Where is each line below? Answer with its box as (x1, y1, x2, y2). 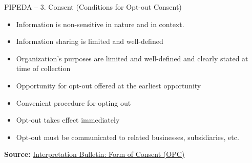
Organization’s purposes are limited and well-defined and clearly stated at (16, 53, 248, 63)
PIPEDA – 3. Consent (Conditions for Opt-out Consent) (4, 2, 182, 12)
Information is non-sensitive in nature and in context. (16, 18, 184, 29)
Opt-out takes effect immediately (16, 114, 120, 125)
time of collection (16, 63, 71, 74)
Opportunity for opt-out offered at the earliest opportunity (16, 80, 201, 90)
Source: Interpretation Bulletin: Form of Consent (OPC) (4, 149, 185, 159)
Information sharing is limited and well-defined (16, 36, 163, 46)
